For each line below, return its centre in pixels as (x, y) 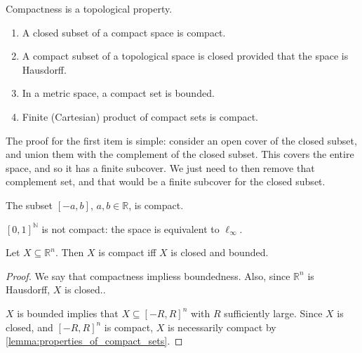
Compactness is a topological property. (89, 8)
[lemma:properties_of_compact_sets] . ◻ (94, 341)
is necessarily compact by (222, 327)
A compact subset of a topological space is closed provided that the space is (185, 56)
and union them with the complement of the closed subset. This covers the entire (180, 154)
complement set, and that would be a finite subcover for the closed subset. (166, 181)
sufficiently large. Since (273, 313)
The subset (29, 205)
